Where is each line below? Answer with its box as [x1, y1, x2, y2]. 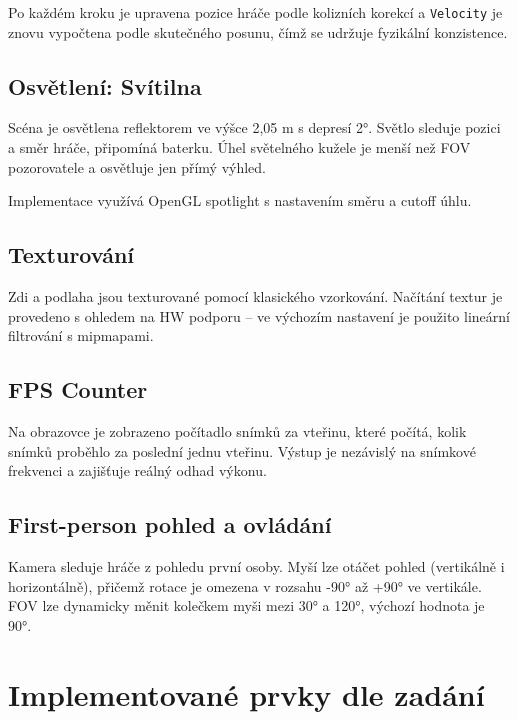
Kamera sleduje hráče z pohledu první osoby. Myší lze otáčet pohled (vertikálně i [8, 556, 505, 576]
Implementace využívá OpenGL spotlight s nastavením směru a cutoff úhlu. [8, 190, 472, 211]
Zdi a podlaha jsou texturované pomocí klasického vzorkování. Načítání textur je [8, 286, 503, 307]
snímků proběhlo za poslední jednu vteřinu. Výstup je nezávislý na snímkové [8, 440, 476, 461]
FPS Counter [8, 374, 148, 405]
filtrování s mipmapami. [8, 325, 154, 346]
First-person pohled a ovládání [8, 509, 332, 540]
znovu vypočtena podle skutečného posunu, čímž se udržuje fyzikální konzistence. [8, 21, 508, 42]
